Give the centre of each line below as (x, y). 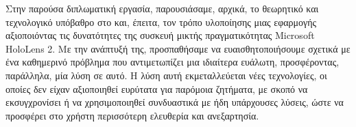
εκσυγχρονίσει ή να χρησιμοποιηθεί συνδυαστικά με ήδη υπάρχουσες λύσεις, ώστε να (175, 102)
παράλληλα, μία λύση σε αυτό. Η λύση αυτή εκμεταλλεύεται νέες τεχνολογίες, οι (166, 75)
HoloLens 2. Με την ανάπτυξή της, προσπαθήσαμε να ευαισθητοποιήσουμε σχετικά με (178, 48)
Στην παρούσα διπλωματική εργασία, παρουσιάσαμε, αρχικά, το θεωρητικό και (162, 8)
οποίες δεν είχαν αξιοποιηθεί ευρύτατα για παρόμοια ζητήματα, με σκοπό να (157, 88)
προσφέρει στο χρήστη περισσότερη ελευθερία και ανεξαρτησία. (132, 115)
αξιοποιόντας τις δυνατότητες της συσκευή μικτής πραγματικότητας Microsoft (160, 35)
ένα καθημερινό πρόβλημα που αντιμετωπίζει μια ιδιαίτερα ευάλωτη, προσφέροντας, (173, 62)
